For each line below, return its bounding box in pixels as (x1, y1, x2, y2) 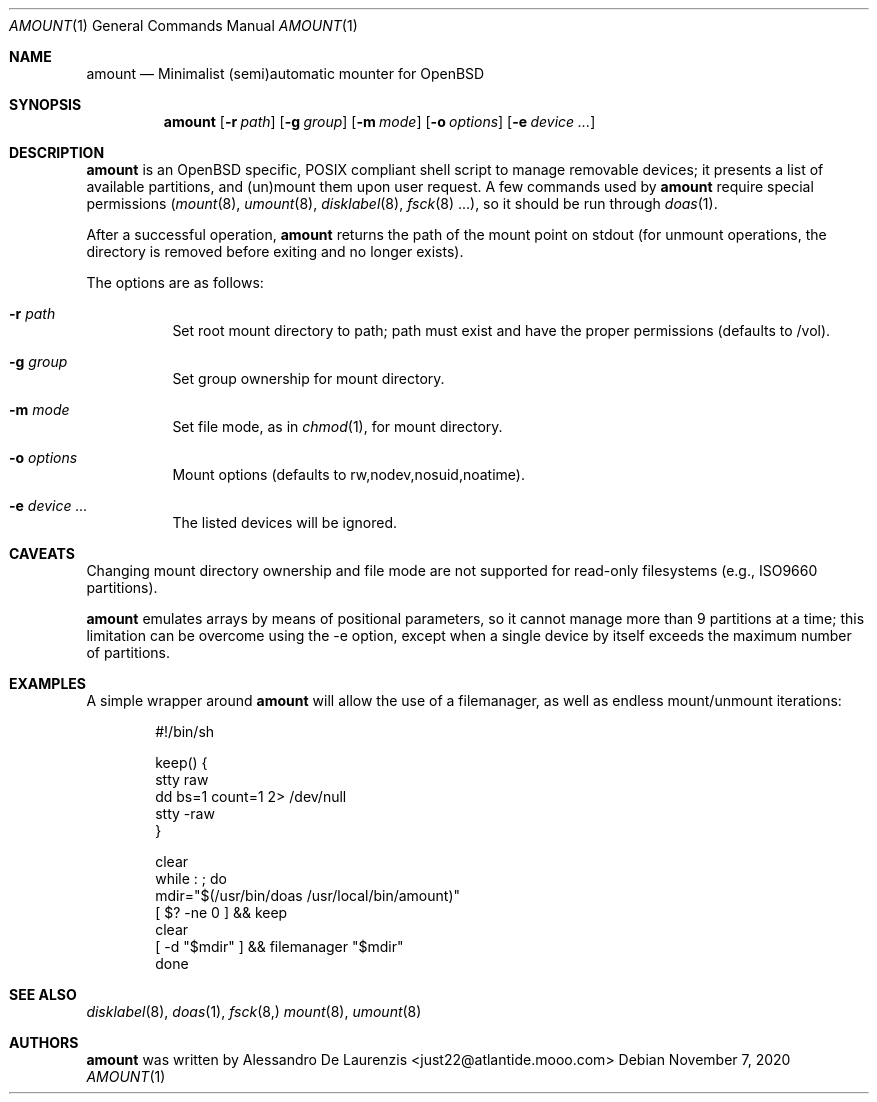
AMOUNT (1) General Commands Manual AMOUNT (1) (9, 17, 358, 34)
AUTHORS (9, 1034, 79, 1051)
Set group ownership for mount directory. (172, 370, 445, 387)
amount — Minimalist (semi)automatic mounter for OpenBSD (86, 65, 485, 82)
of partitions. (86, 644, 170, 661)
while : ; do (155, 870, 227, 887)
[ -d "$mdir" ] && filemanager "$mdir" (155, 938, 404, 955)
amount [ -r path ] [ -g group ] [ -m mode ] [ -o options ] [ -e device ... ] (163, 113, 596, 130)
